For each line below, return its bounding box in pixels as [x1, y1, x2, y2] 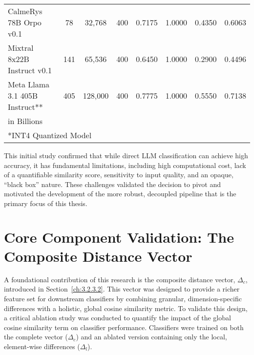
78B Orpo [8, 17, 42, 28]
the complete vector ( [4, 332, 68, 342]
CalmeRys [8, 5, 42, 17]
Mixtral [8, 42, 34, 53]
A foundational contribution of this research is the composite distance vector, [4, 274, 235, 284]
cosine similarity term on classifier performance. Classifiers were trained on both [4, 322, 244, 332]
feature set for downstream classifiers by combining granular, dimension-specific [4, 293, 242, 304]
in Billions [8, 115, 42, 126]
